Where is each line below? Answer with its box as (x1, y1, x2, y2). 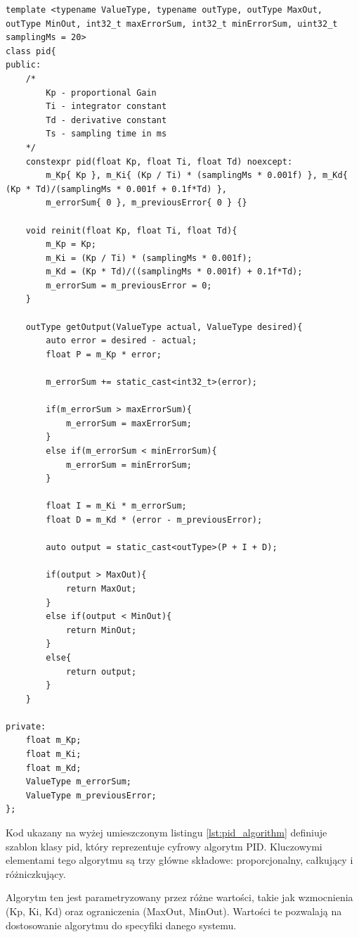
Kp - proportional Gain (46, 87, 157, 98)
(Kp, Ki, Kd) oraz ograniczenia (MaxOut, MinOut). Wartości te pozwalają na (6, 904, 342, 918)
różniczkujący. (6, 866, 66, 881)
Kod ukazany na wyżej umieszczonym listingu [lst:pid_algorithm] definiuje (6, 825, 327, 840)
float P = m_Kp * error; (46, 349, 162, 359)
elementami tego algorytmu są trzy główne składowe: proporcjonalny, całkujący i (6, 853, 353, 867)
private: (6, 721, 46, 732)
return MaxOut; (65, 583, 137, 594)
